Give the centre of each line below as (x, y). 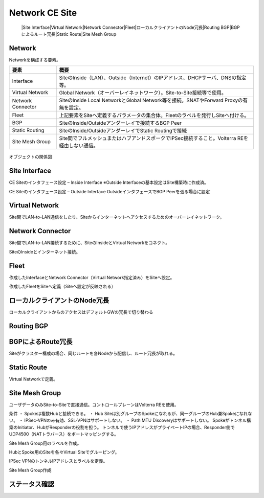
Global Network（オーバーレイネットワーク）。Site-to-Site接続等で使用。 (143, 93)
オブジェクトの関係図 (31, 157)
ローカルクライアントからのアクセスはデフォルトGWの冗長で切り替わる (81, 312)
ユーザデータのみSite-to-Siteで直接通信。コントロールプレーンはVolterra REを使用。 (94, 405)
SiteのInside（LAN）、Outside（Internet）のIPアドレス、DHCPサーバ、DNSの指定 (153, 78)
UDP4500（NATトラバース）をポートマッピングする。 (64, 434)
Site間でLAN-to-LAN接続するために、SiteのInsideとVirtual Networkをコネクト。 (89, 243)
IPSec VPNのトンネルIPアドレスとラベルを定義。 (58, 461)
